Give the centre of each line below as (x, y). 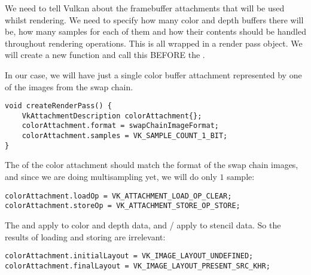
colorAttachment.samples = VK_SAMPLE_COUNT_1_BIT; (125, 136)
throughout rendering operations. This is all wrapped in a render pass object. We (154, 43)
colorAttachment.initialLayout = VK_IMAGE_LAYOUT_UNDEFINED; (129, 256)
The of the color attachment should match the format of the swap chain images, (152, 165)
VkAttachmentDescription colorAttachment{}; (112, 116)
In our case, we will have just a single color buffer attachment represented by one (153, 74)
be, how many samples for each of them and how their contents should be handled (155, 31)
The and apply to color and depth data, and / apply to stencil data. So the (143, 224)
